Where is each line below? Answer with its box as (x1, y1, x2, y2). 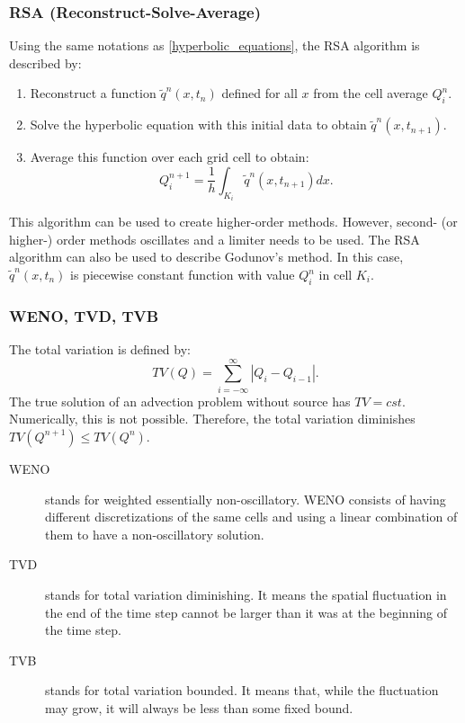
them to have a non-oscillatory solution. (45, 524, 264, 543)
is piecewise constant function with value (70, 265, 295, 284)
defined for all (221, 84, 298, 103)
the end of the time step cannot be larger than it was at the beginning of (45, 602, 448, 621)
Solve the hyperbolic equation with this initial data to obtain (30, 115, 367, 134)
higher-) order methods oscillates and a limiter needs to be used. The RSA (9, 229, 420, 248)
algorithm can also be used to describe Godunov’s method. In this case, (9, 247, 404, 266)
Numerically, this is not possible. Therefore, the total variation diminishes (9, 409, 416, 428)
